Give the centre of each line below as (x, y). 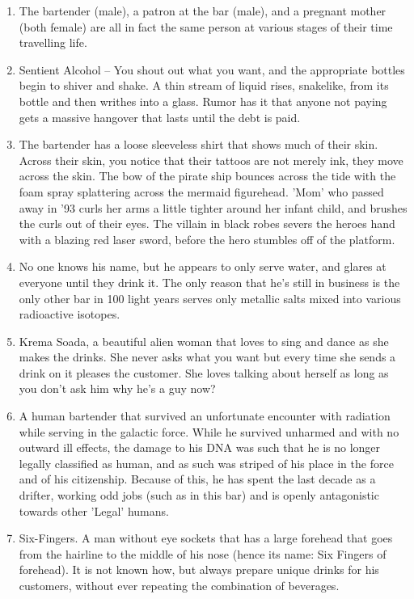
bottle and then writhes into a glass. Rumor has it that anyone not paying (203, 101)
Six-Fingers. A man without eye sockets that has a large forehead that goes (206, 538)
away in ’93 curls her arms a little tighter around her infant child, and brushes (213, 207)
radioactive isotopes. (70, 314)
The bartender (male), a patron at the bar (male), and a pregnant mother (203, 11)
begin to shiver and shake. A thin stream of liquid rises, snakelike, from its (204, 85)
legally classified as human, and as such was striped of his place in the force (206, 463)
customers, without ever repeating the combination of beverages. (179, 585)
